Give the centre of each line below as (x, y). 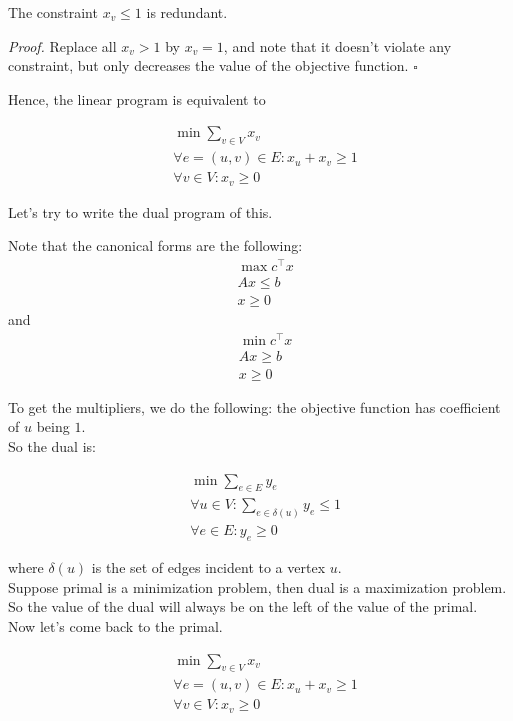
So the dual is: (52, 446)
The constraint (53, 12)
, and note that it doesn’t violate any (337, 45)
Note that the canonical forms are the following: (155, 245)
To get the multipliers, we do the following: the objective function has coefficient (254, 406)
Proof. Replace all (62, 45)
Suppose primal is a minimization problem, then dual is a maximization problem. (257, 586)
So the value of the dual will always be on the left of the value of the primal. (243, 606)
